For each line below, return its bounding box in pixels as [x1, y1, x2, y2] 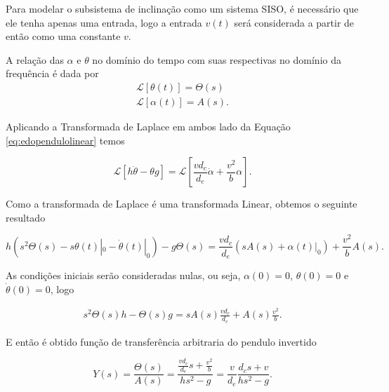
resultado [6, 210, 46, 224]
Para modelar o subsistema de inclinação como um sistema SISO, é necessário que [6, 1, 359, 15]
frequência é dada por [6, 66, 99, 81]
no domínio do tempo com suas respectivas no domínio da [92, 52, 341, 67]
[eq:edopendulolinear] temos [6, 133, 125, 147]
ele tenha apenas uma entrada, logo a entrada [6, 15, 202, 29]
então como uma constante [6, 29, 121, 43]
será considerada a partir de [234, 15, 355, 29]
